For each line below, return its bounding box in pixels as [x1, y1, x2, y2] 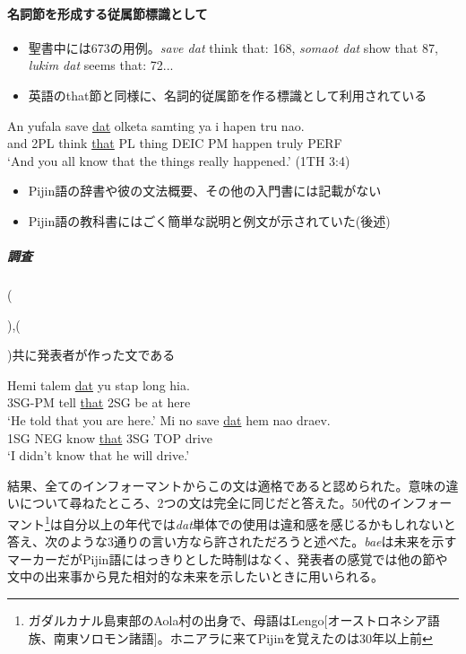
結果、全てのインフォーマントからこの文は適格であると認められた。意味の [7, 475, 446, 494]
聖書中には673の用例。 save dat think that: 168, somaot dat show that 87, [28, 38, 438, 57]
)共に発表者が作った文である [7, 345, 176, 364]
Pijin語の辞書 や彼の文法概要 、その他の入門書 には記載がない [28, 181, 382, 200]
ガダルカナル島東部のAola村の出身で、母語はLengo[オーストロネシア [28, 611, 427, 630]
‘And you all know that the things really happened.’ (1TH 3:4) [7, 151, 350, 170]
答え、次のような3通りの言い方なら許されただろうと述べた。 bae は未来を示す [7, 532, 457, 551]
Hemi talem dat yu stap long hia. [7, 375, 190, 394]
